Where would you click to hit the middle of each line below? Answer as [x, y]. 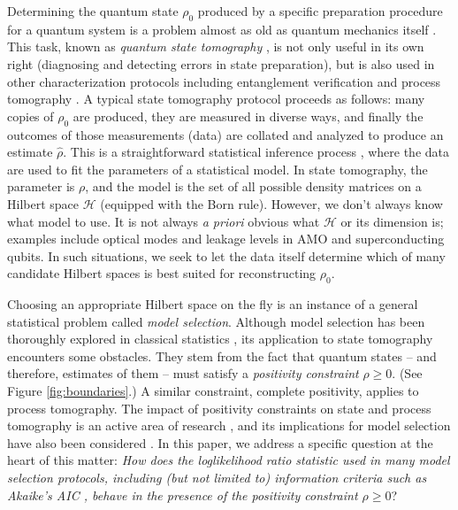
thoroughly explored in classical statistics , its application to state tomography [220, 339]
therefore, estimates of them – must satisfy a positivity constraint [183, 373]
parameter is [41, 186]
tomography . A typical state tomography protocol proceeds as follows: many [216, 99]
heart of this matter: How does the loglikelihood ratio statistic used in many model [229, 460]
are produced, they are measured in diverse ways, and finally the [248, 116]
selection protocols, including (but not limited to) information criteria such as [217, 478]
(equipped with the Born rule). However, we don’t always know [271, 203]
